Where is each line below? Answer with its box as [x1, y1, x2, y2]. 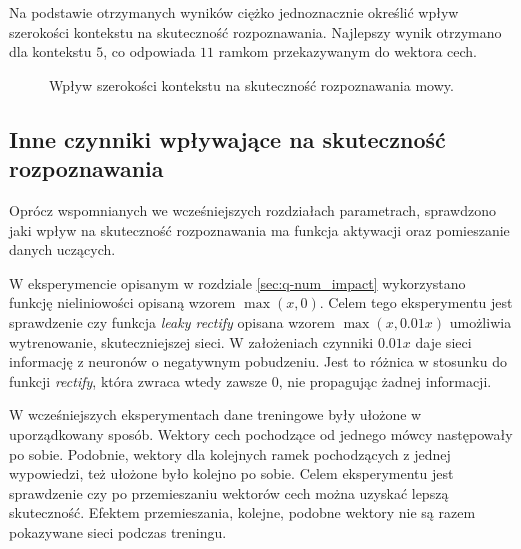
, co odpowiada [103, 41, 196, 62]
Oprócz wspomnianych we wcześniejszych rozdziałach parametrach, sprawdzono [9, 199, 496, 220]
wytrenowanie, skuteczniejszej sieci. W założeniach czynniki [9, 331, 374, 352]
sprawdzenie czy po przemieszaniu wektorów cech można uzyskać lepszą [9, 482, 449, 503]
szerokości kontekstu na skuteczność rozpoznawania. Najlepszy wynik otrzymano [9, 21, 502, 42]
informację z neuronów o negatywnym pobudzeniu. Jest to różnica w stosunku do [9, 351, 507, 372]
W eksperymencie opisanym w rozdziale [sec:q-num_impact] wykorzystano [9, 272, 466, 293]
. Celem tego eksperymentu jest [319, 292, 513, 313]
